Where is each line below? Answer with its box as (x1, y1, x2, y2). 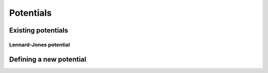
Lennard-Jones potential (9, 41, 70, 48)
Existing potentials (9, 26, 68, 35)
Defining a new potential (9, 55, 86, 64)
